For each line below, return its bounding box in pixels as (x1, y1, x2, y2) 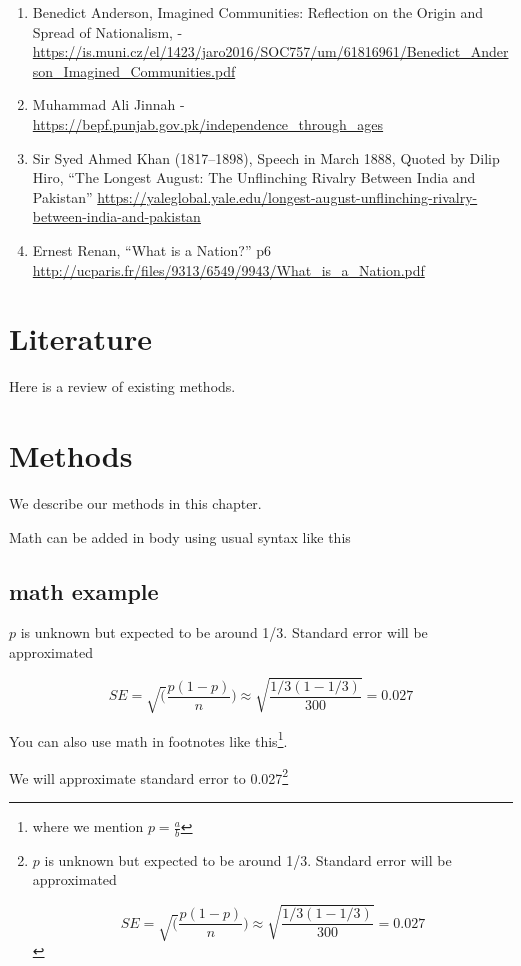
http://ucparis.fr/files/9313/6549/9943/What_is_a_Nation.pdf (32, 259, 425, 280)
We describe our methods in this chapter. (9, 492, 262, 513)
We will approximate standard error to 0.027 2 (9, 764, 289, 788)
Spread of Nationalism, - (32, 21, 183, 42)
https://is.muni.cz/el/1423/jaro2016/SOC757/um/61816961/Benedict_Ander (32, 41, 509, 62)
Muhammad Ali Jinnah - (32, 94, 185, 115)
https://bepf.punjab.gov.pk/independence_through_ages (32, 113, 384, 134)
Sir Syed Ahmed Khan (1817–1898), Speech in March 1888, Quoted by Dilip (32, 147, 500, 168)
